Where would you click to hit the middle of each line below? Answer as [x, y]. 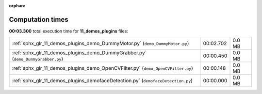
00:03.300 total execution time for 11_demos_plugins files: [69, 31]
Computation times [39, 19]
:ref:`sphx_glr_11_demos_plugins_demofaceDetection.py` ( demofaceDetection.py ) [102, 81]
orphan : [17, 6]
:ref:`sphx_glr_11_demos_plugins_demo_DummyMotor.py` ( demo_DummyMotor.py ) [100, 44]
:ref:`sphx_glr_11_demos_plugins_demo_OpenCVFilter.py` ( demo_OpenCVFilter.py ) [103, 68]
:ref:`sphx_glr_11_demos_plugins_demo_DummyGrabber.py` [79, 53]
